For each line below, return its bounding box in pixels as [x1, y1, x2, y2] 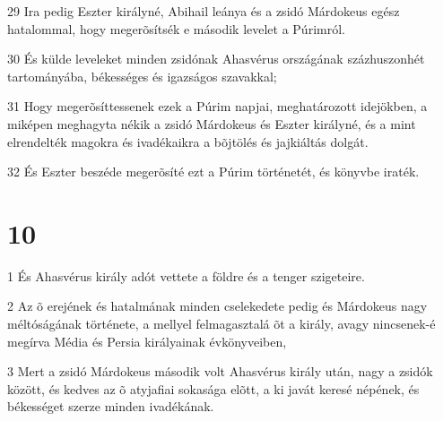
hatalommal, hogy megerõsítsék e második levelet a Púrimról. [7, 19, 345, 38]
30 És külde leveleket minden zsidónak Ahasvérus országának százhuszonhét [7, 49, 425, 68]
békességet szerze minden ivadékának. [7, 397, 214, 416]
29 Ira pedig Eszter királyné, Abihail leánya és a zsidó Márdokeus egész [7, 2, 400, 20]
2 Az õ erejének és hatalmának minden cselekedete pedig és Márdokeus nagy [7, 296, 428, 315]
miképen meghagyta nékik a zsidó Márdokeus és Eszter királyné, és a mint [7, 114, 416, 133]
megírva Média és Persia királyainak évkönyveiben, [7, 331, 287, 350]
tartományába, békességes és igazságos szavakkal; [7, 66, 277, 85]
